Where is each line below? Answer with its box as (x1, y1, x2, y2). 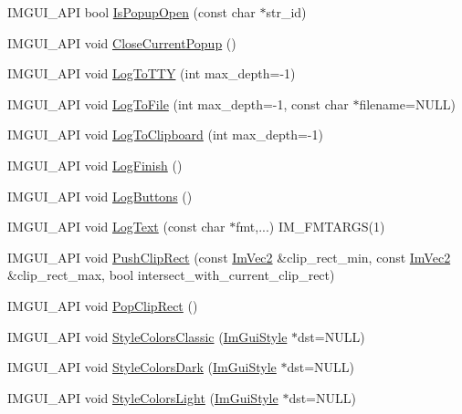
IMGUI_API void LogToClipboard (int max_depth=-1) (7, 125, 323, 144)
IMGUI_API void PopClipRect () (7, 295, 198, 315)
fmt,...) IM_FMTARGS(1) (236, 217, 385, 236)
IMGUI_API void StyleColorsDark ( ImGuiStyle (7, 357, 277, 377)
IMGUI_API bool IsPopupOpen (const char (7, 3, 256, 21)
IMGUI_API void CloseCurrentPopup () (7, 33, 236, 52)
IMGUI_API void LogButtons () (7, 186, 193, 205)
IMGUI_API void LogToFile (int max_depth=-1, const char (7, 94, 349, 113)
